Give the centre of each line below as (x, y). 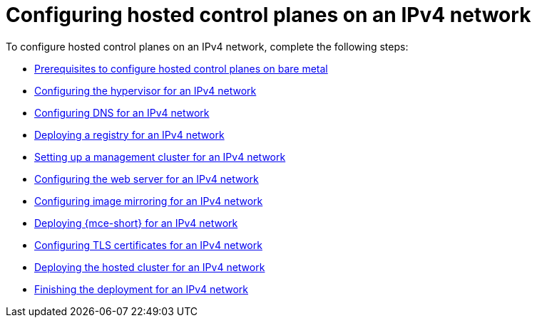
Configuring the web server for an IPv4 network (147, 179)
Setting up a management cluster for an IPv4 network (160, 157)
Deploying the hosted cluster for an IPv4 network (150, 267)
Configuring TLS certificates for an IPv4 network (148, 245)
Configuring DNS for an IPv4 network (122, 112)
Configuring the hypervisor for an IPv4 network (145, 90)
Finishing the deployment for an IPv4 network (142, 289)
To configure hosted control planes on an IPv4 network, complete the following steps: (207, 46)
